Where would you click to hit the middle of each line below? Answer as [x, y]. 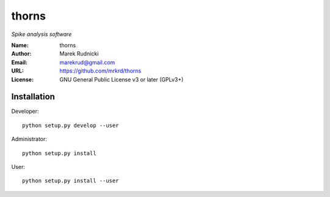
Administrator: [29, 139]
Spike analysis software [42, 34]
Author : [21, 54]
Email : [19, 62]
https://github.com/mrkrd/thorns [101, 71]
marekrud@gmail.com [87, 62]
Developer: [25, 111]
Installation [33, 97]
